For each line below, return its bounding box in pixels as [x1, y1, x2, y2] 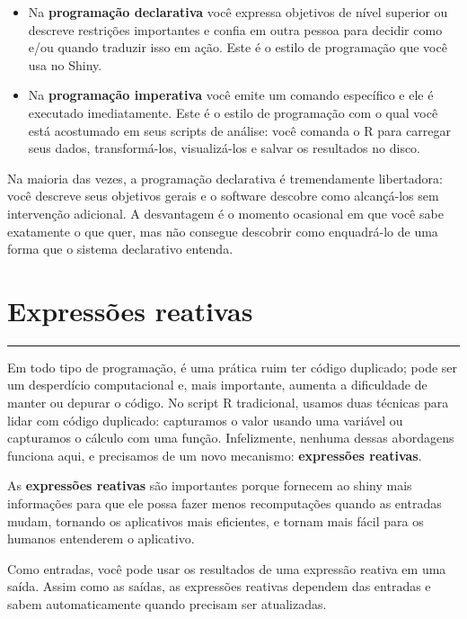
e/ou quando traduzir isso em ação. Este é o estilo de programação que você [28, 38, 447, 57]
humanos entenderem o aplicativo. [7, 529, 195, 548]
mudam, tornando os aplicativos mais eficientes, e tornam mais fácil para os [7, 511, 424, 530]
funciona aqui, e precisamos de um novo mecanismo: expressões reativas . [7, 445, 422, 464]
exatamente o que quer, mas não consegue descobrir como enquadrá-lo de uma [7, 221, 438, 240]
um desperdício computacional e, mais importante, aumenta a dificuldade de [7, 375, 427, 394]
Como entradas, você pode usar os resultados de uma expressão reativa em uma [7, 559, 446, 578]
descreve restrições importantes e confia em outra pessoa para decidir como [28, 20, 443, 39]
